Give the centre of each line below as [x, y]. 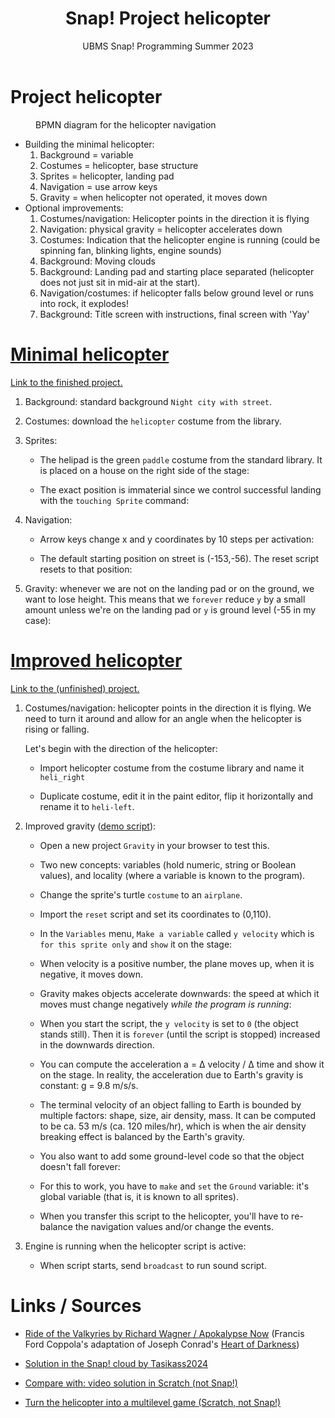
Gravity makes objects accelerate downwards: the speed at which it [179, 993]
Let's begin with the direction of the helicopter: [121, 748]
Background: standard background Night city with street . [148, 401]
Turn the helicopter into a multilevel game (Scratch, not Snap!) [153, 1402]
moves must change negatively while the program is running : [165, 1004]
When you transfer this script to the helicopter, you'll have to [164, 1216]
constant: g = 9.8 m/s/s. [89, 1085]
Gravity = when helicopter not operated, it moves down [153, 197]
